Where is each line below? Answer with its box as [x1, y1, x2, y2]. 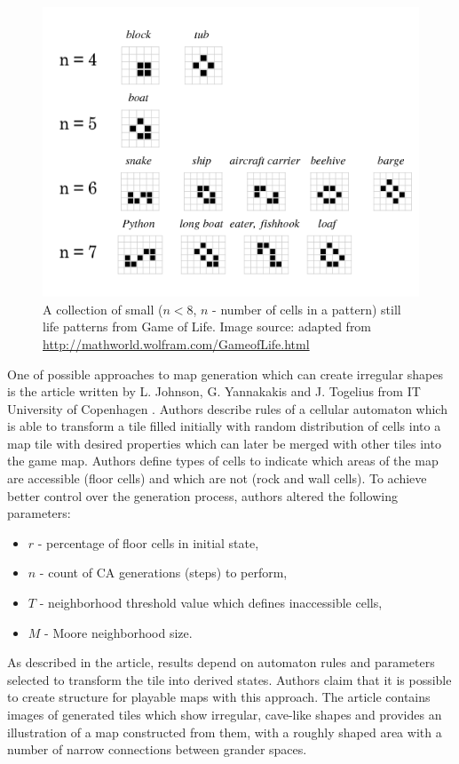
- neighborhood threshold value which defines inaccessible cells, [39, 593, 383, 612]
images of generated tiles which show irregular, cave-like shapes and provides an [7, 705, 442, 724]
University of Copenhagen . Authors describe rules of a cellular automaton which [7, 399, 447, 418]
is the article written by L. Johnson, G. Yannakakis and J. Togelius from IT [7, 382, 421, 401]
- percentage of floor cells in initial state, [37, 533, 259, 552]
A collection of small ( [43, 299, 163, 318]
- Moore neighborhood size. [44, 623, 193, 641]
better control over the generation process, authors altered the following [7, 486, 398, 505]
